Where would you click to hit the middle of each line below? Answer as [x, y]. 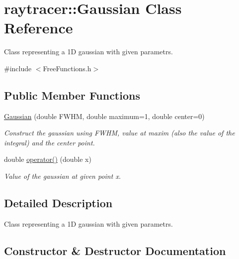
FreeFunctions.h [67, 68]
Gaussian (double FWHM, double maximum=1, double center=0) [104, 116]
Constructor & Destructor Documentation [115, 250]
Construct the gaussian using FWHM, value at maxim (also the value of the [119, 133]
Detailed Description [58, 203]
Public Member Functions [72, 95]
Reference [39, 28]
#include [18, 68]
